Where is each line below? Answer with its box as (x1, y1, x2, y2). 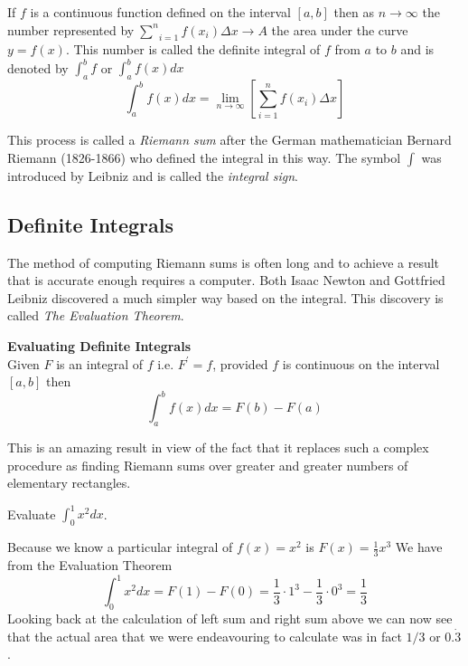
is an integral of (56, 354, 144, 373)
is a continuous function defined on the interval (30, 3, 291, 21)
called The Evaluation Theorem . (7, 306, 184, 325)
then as (333, 3, 374, 21)
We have (395, 538, 443, 557)
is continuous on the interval (282, 354, 440, 373)
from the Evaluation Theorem (7, 556, 173, 575)
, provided (212, 354, 268, 373)
